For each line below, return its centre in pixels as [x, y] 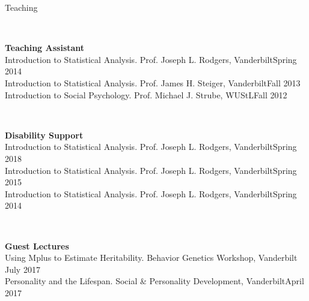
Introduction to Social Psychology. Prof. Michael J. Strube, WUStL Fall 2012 [146, 94]
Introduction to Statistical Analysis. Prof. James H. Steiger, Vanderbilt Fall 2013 [153, 82]
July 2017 [23, 269]
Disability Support [44, 135]
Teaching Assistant [45, 48]
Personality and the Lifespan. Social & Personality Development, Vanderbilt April [154, 281]
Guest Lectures [37, 246]
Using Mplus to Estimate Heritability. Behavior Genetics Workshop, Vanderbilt [151, 258]
